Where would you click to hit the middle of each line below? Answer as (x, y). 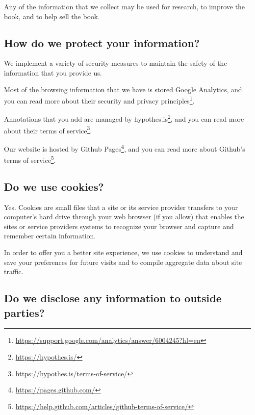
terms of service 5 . (30, 159)
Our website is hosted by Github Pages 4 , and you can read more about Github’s (125, 148)
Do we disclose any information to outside (113, 298)
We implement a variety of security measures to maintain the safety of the (115, 63)
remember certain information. (50, 236)
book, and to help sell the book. (52, 16)
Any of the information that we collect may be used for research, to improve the (125, 6)
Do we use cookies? (54, 186)
